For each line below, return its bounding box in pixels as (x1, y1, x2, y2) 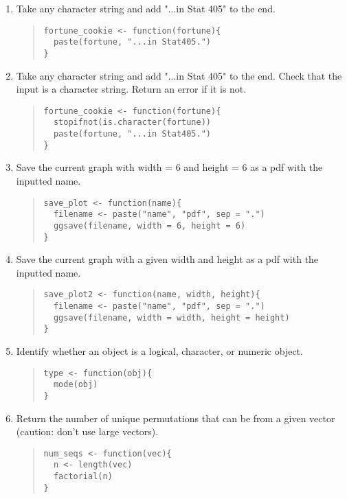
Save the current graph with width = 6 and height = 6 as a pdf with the (16, 160, 323, 174)
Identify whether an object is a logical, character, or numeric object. (16, 344, 303, 358)
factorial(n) (53, 472, 113, 482)
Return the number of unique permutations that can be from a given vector (16, 410, 335, 425)
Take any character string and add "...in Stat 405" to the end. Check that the (16, 68, 342, 82)
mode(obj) (53, 380, 98, 390)
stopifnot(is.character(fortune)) (53, 117, 212, 128)
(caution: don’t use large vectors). (16, 424, 159, 439)
